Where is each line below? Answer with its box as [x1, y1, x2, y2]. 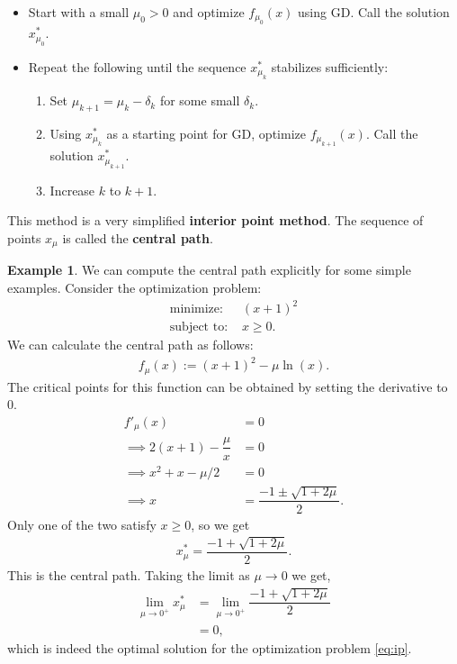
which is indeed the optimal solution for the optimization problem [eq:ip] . [7, 638, 412, 657]
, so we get [191, 514, 250, 533]
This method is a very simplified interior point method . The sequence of [7, 211, 424, 230]
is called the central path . [62, 229, 213, 248]
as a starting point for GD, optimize [106, 124, 306, 143]
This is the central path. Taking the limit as [7, 566, 250, 585]
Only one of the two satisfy [7, 514, 157, 533]
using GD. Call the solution [298, 3, 450, 21]
